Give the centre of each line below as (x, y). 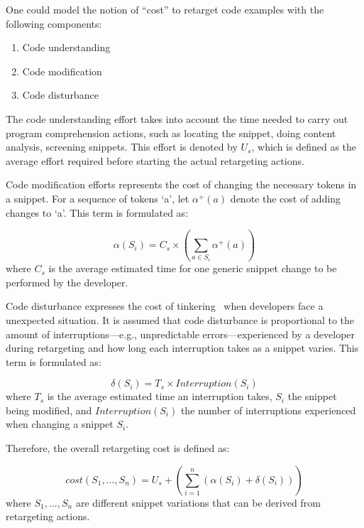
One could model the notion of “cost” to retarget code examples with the (165, 9)
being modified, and (49, 410)
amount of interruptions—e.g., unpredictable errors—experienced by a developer (181, 334)
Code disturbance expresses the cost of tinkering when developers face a (165, 306)
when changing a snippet (60, 424)
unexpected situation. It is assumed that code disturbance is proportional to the (180, 319)
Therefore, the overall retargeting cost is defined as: (118, 448)
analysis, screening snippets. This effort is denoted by (122, 147)
